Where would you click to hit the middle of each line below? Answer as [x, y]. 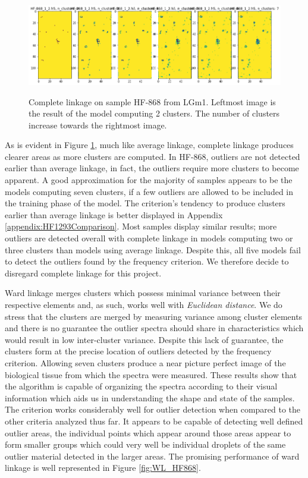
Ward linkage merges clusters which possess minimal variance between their [143, 293]
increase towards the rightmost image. [98, 125]
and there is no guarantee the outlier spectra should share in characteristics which [154, 328]
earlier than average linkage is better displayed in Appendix [114, 214]
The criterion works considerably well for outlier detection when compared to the [153, 409]
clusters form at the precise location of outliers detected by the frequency [138, 351]
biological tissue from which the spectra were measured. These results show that [151, 374]
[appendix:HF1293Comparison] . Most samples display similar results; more [141, 226]
